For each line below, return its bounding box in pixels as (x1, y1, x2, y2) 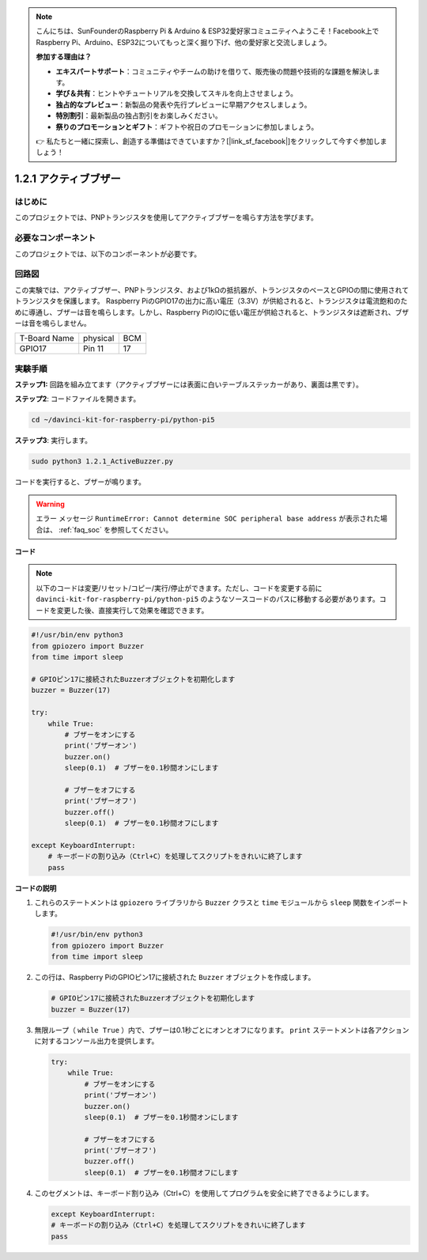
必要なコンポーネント (14, 233, 96, 244)
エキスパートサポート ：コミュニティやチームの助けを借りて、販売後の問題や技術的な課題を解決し (55, 66, 373, 76)
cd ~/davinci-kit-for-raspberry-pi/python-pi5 (31, 415, 215, 425)
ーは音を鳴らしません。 (14, 318, 91, 327)
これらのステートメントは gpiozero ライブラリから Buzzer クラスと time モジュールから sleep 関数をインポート (34, 898, 409, 907)
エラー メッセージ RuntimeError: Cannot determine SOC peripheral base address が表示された (36, 514, 381, 524)
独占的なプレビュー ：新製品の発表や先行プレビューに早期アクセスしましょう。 (55, 100, 312, 109)
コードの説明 (14, 883, 57, 893)
